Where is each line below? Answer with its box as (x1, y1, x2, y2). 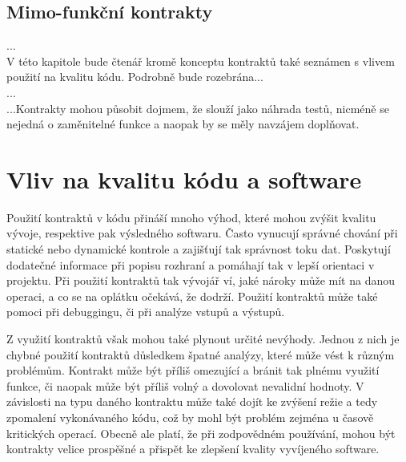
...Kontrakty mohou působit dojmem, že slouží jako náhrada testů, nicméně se (6, 99, 389, 116)
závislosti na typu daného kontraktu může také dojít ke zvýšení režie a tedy (6, 393, 378, 410)
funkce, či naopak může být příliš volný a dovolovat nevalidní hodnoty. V (6, 377, 364, 394)
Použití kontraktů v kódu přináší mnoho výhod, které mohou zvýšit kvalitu (6, 209, 376, 225)
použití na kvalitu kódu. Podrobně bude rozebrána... (6, 68, 263, 85)
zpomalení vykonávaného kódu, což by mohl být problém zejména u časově (6, 409, 374, 426)
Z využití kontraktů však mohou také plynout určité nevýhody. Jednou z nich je (6, 330, 400, 347)
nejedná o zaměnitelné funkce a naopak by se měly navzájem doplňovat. (6, 115, 360, 132)
